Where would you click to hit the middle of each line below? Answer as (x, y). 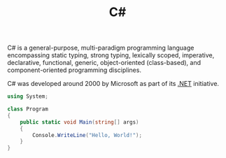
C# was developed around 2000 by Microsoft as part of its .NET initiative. (113, 84)
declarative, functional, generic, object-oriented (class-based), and (104, 63)
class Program (28, 109)
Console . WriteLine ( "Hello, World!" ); (87, 135)
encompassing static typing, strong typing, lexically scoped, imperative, (111, 55)
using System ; (28, 96)
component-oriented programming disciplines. (75, 70)
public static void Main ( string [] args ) (79, 122)
